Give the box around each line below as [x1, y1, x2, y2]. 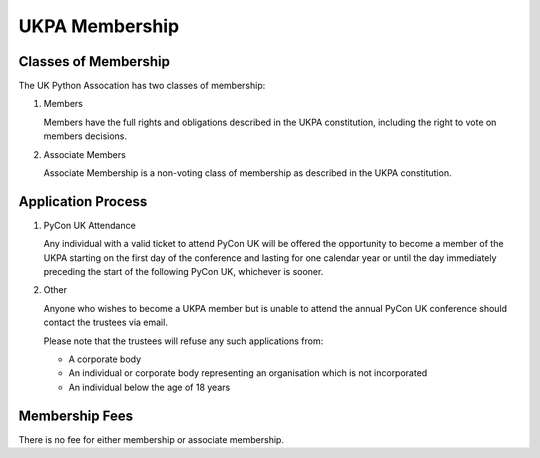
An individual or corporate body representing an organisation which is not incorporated [68, 367, 428, 379]
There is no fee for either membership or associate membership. [18, 433, 285, 445]
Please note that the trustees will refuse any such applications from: [43, 335, 324, 347]
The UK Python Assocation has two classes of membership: [18, 80, 266, 92]
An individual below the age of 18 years [68, 381, 231, 393]
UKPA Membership [18, 15, 180, 37]
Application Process [18, 193, 148, 210]
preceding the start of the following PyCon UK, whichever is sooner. [43, 266, 324, 278]
